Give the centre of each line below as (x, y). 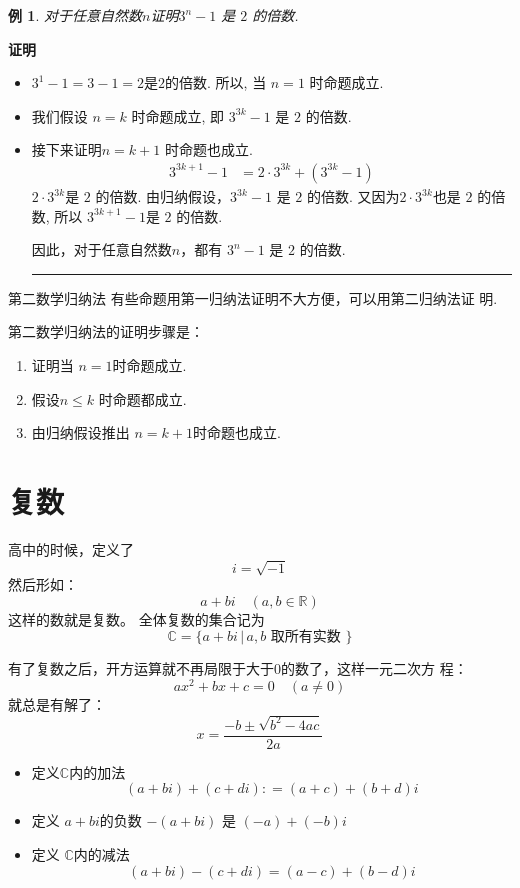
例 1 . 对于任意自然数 (75, 15)
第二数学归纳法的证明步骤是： (106, 331)
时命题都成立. (142, 398)
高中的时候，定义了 (71, 548)
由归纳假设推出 (80, 432)
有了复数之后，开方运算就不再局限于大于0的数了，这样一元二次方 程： (238, 668)
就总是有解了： (57, 703)
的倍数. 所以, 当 (216, 82)
